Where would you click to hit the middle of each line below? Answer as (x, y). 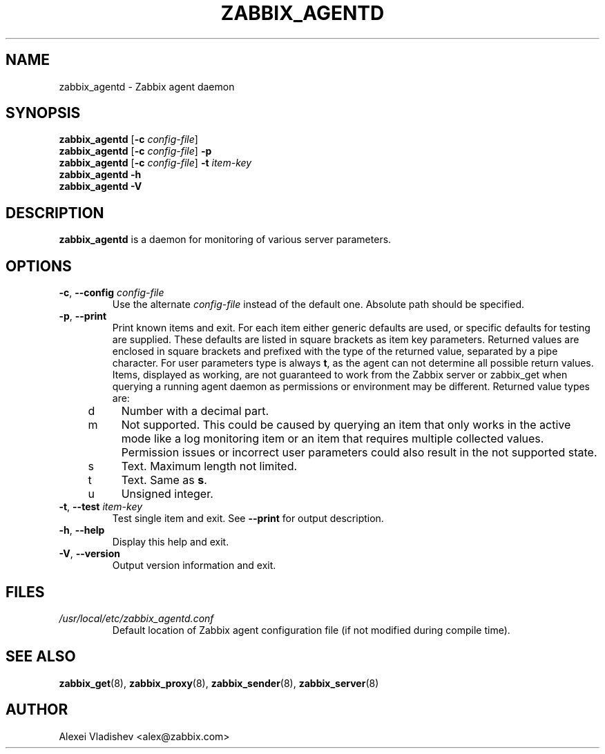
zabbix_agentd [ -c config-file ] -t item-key (155, 163)
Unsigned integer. (167, 494)
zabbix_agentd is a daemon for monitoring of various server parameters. (225, 240)
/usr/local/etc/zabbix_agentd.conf (136, 618)
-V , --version (89, 554)
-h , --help (82, 530)
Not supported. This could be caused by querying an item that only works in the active (346, 425)
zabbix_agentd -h (100, 175)
